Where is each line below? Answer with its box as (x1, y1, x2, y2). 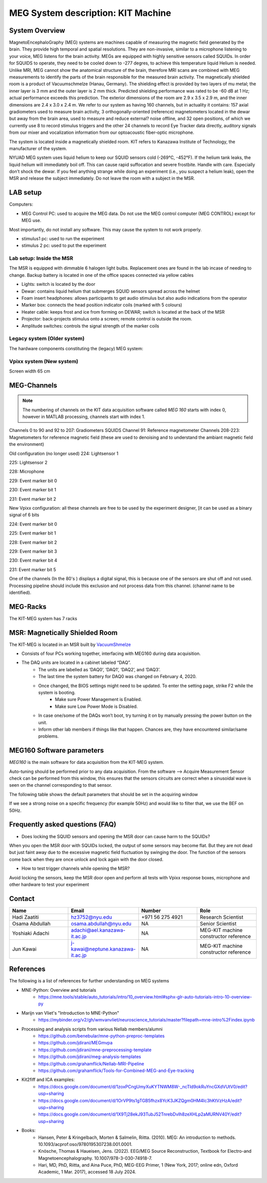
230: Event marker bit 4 (9, 557, 57, 563)
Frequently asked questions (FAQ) (9, 820, 117, 829)
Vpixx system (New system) (9, 358, 79, 365)
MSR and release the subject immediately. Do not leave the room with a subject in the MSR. (9, 175, 195, 181)
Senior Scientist (200, 920, 237, 927)
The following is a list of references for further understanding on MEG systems (9, 978, 169, 984)
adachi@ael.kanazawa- (71, 926, 126, 933)
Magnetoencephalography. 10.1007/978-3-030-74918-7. (38, 1155, 153, 1161)
